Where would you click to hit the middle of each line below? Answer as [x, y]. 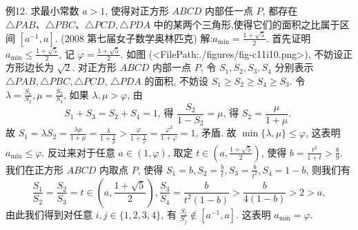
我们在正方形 [34, 169]
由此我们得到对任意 [49, 214]
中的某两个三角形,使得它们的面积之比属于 [247, 24]
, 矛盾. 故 [216, 133]
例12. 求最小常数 [42, 10]
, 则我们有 [328, 169]
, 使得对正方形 [137, 10]
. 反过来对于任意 [78, 152]
